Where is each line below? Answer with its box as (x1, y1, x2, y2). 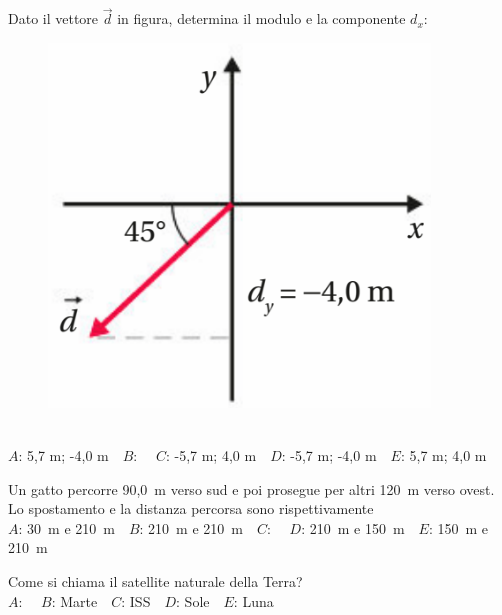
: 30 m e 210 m (18, 517, 115, 538)
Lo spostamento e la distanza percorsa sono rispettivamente (8, 498, 374, 519)
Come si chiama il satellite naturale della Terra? (8, 570, 303, 591)
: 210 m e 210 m (139, 517, 243, 538)
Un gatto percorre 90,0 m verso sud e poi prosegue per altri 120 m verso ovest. (8, 478, 495, 499)
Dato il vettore (8, 8, 99, 29)
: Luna (233, 590, 274, 611)
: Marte (51, 590, 98, 611)
